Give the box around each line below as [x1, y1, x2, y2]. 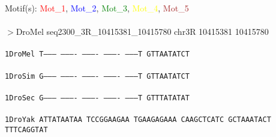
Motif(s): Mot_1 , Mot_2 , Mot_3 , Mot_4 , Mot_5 [5, 2, 189, 14]
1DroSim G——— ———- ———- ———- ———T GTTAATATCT [5, 72, 190, 81]
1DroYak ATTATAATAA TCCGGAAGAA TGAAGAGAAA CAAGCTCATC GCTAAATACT [5, 115, 271, 124]
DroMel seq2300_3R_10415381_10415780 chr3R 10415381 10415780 [16, 25, 269, 38]
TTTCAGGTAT [5, 125, 48, 134]
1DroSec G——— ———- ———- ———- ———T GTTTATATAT [5, 93, 190, 102]
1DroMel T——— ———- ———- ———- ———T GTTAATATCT [5, 50, 190, 59]
